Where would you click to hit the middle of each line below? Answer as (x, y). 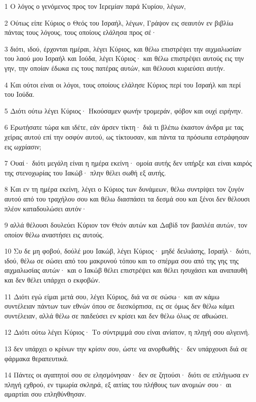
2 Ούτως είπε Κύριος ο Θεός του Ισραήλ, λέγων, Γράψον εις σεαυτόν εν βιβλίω (119, 22)
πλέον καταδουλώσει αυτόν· (46, 208)
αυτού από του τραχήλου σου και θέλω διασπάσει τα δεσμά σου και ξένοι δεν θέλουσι (127, 198)
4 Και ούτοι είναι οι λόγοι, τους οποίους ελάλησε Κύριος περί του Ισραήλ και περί (123, 84)
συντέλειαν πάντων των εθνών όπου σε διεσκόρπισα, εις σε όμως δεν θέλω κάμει (120, 306)
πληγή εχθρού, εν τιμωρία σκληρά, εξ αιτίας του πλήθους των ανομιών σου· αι (118, 384)
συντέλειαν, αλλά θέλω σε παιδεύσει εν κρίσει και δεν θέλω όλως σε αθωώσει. (116, 315)
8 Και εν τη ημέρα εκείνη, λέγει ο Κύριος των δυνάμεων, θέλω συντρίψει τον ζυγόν (124, 189)
